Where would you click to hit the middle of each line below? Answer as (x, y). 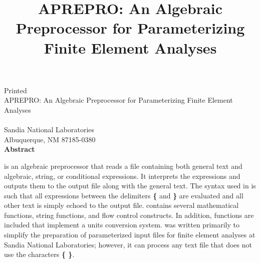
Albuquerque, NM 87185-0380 (50, 139)
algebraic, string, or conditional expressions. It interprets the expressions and (122, 176)
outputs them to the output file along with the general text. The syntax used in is (130, 186)
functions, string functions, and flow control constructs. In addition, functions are (129, 215)
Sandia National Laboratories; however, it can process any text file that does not (128, 244)
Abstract (20, 149)
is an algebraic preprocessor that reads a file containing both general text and (123, 166)
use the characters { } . (39, 254)
